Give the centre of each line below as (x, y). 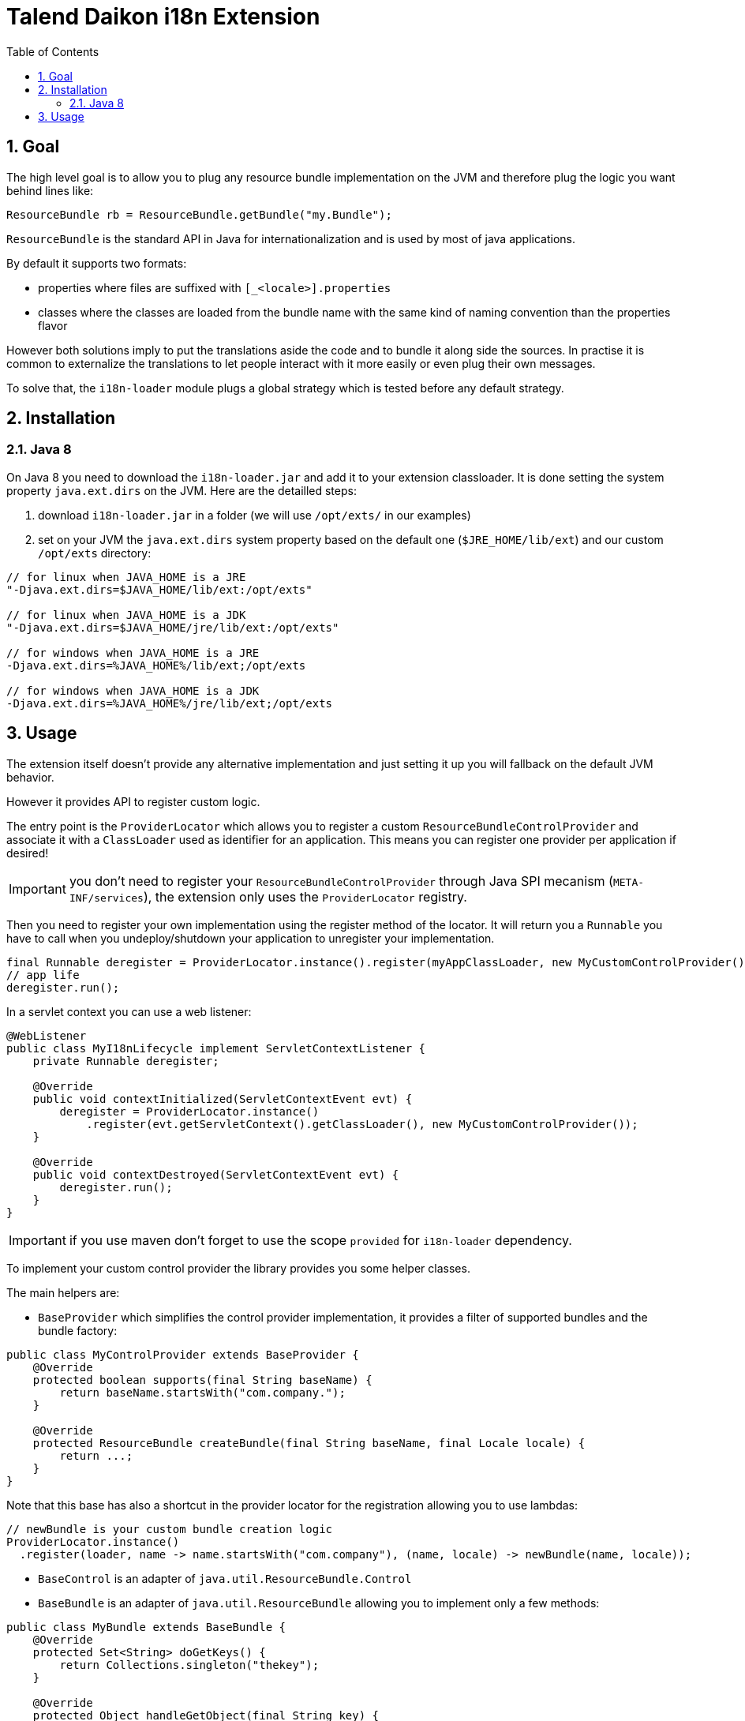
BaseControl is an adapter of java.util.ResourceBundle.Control (225, 1578)
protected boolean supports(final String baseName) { (202, 1380)
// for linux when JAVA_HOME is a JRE (126, 577)
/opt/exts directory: (95, 553)
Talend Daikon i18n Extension (163, 17)
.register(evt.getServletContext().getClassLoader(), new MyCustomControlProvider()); (362, 1124)
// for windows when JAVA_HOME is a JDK (133, 690)
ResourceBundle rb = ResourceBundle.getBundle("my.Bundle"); (199, 214)
